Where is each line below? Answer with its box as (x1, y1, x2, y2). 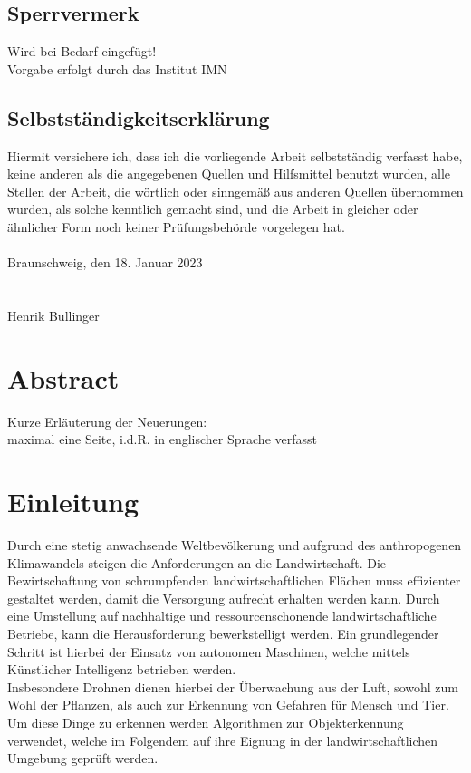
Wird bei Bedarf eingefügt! (7, 42, 157, 61)
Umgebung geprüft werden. (7, 749, 159, 768)
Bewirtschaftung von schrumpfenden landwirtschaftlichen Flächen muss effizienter (7, 571, 461, 590)
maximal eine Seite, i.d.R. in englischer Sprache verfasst (7, 430, 317, 449)
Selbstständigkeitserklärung (7, 103, 270, 131)
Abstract (7, 359, 120, 396)
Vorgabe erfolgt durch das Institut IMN (7, 59, 227, 78)
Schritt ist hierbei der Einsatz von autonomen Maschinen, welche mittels (7, 642, 410, 661)
